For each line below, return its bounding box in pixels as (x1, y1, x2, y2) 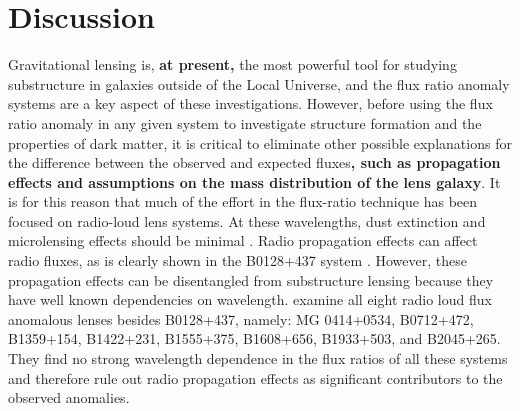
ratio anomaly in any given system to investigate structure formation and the (8, 112, 482, 133)
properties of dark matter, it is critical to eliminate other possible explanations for (8, 132, 512, 153)
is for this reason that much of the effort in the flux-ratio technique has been (8, 191, 478, 212)
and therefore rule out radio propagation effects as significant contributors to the (8, 367, 503, 388)
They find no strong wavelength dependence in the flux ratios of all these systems (8, 348, 508, 369)
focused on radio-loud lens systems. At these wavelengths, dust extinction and (8, 210, 486, 231)
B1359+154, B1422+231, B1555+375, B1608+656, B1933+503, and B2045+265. (8, 328, 501, 349)
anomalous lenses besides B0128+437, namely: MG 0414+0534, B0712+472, (8, 308, 474, 329)
